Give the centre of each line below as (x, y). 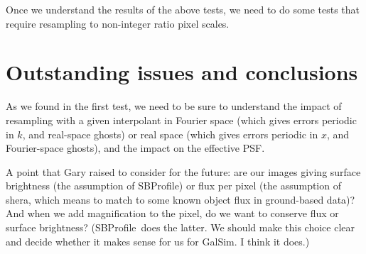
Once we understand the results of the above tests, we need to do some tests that (183, 9)
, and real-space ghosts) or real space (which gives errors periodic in (170, 134)
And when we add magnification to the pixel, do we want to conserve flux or (172, 213)
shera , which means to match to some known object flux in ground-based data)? (181, 199)
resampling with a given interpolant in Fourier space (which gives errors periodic (181, 120)
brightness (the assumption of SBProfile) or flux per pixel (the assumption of (173, 186)
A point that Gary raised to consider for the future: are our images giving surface (183, 171)
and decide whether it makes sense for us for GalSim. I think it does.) (158, 241)
